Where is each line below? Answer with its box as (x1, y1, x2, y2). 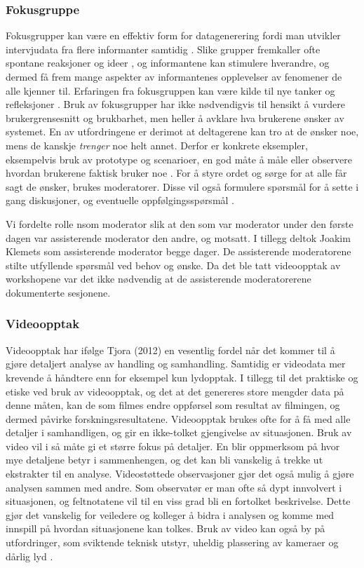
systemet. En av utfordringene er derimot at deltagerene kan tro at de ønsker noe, (6, 124, 359, 139)
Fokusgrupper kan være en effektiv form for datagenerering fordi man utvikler (6, 28, 341, 43)
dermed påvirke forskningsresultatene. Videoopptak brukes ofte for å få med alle (6, 411, 351, 426)
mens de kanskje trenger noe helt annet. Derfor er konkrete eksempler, (6, 137, 308, 152)
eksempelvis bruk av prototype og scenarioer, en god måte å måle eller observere (6, 151, 353, 166)
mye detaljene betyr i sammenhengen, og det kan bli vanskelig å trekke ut (6, 452, 323, 467)
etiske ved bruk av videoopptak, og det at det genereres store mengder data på (6, 384, 344, 398)
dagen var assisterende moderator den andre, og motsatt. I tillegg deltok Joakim (6, 230, 351, 245)
